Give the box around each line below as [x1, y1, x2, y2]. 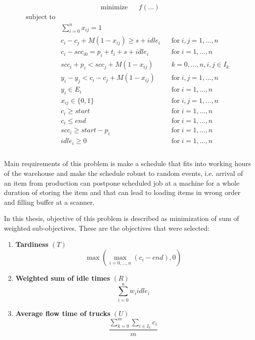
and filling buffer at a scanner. [4, 196, 95, 207]
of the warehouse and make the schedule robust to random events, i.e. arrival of [4, 168, 243, 178]
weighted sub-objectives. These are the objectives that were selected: [4, 222, 210, 233]
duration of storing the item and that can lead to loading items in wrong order [4, 187, 241, 197]
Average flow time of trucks [15, 308, 110, 318]
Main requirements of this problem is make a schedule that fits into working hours [4, 158, 251, 169]
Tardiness [15, 239, 49, 249]
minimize [101, 4, 128, 11]
